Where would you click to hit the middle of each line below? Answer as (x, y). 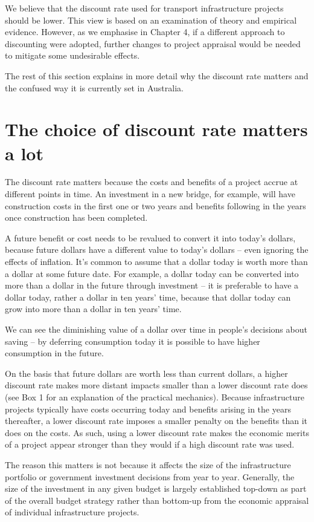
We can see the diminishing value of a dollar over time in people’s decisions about (156, 329)
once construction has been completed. (76, 217)
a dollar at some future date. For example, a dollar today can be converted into (152, 273)
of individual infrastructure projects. (72, 512)
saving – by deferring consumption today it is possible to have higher (133, 341)
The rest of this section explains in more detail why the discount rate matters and (157, 75)
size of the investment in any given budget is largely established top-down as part (156, 488)
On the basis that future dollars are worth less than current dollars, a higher (146, 373)
